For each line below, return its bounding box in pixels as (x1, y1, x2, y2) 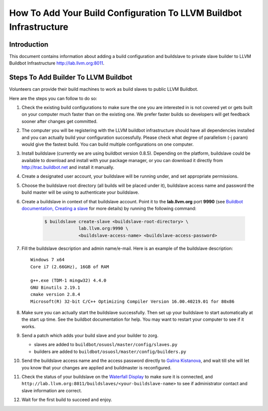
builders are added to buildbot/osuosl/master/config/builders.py (34, 349, 186, 354)
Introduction (9, 40, 49, 49)
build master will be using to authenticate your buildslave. (21, 189, 139, 195)
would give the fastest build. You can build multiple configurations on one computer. (21, 141, 194, 147)
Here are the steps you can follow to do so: (9, 95, 97, 101)
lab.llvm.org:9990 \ (78, 226, 129, 232)
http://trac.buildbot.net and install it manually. (21, 164, 115, 171)
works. (21, 323, 36, 329)
